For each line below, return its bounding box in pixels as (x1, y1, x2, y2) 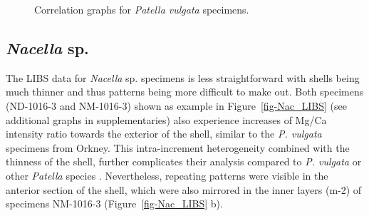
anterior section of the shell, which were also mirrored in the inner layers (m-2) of (6, 182, 362, 197)
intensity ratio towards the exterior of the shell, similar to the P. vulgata (6, 126, 322, 141)
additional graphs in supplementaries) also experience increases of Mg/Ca (6, 112, 327, 127)
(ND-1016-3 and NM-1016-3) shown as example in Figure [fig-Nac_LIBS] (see (6, 98, 347, 113)
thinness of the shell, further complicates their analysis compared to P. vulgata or (6, 154, 362, 169)
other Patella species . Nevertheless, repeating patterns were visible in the (6, 168, 328, 182)
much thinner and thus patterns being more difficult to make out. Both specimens (6, 84, 364, 99)
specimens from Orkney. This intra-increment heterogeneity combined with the (6, 140, 350, 155)
